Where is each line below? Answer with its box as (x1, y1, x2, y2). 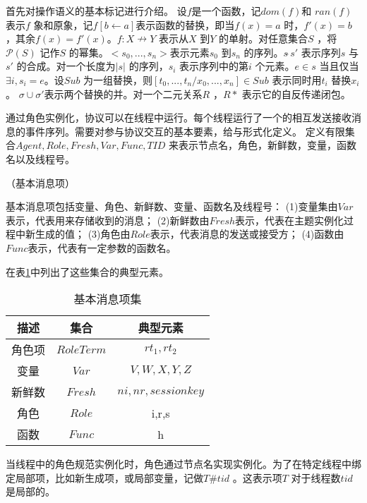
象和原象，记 (33, 17, 93, 32)
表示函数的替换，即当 (136, 17, 235, 32)
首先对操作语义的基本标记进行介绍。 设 (6, 4, 187, 18)
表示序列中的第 (179, 59, 249, 73)
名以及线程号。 (6, 151, 75, 166)
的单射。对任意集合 (219, 31, 308, 46)
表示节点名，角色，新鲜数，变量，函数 (179, 138, 357, 152)
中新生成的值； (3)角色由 (15, 226, 131, 241)
